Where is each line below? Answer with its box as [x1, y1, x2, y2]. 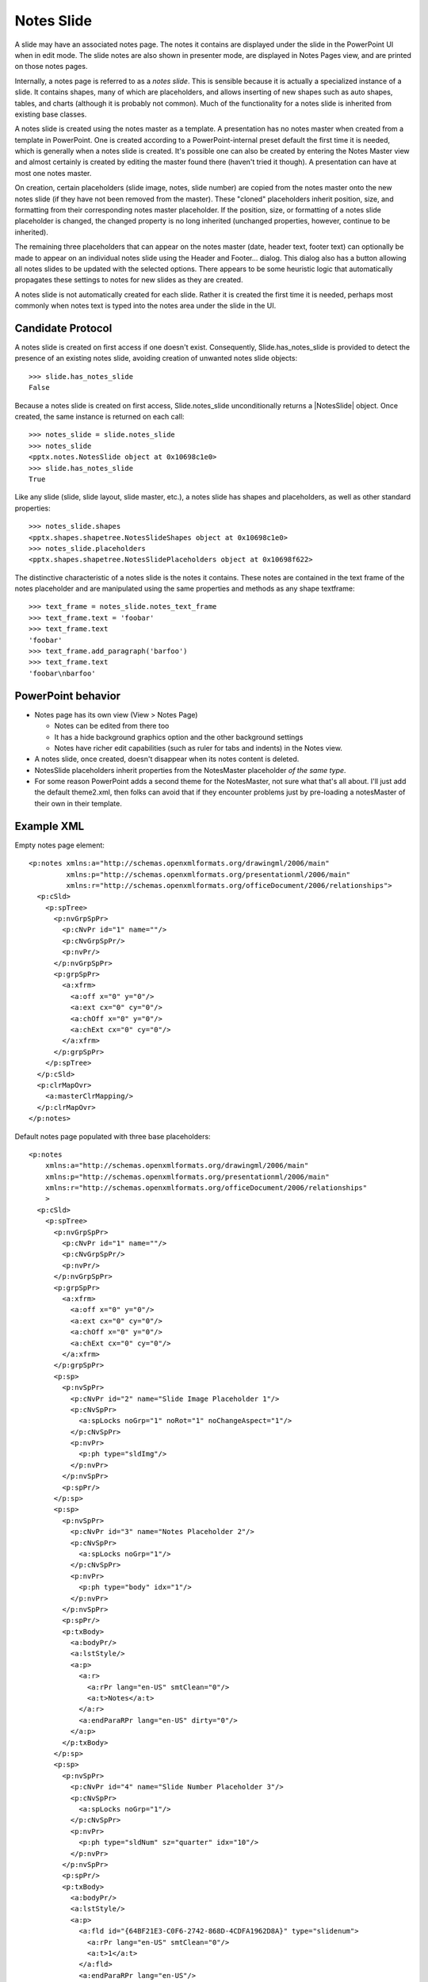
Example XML [14, 819, 85, 832]
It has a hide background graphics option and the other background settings [54, 732, 304, 741]
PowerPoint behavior [14, 689, 121, 702]
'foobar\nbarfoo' [29, 668, 96, 678]
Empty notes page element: [14, 840, 105, 850]
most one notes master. [14, 168, 92, 178]
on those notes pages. [14, 62, 88, 71]
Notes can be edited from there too [54, 721, 170, 731]
